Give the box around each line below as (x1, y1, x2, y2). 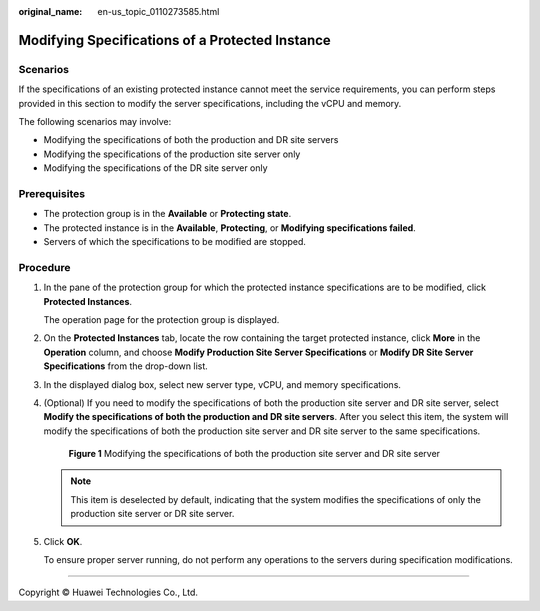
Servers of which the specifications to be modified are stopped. (43, 236, 307, 248)
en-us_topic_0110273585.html (97, 6, 220, 17)
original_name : (18, 6, 83, 17)
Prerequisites (18, 186, 85, 200)
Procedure (18, 260, 71, 274)
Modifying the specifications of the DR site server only (43, 162, 269, 174)
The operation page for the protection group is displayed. (43, 313, 280, 325)
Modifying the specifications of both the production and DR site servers (43, 134, 339, 146)
